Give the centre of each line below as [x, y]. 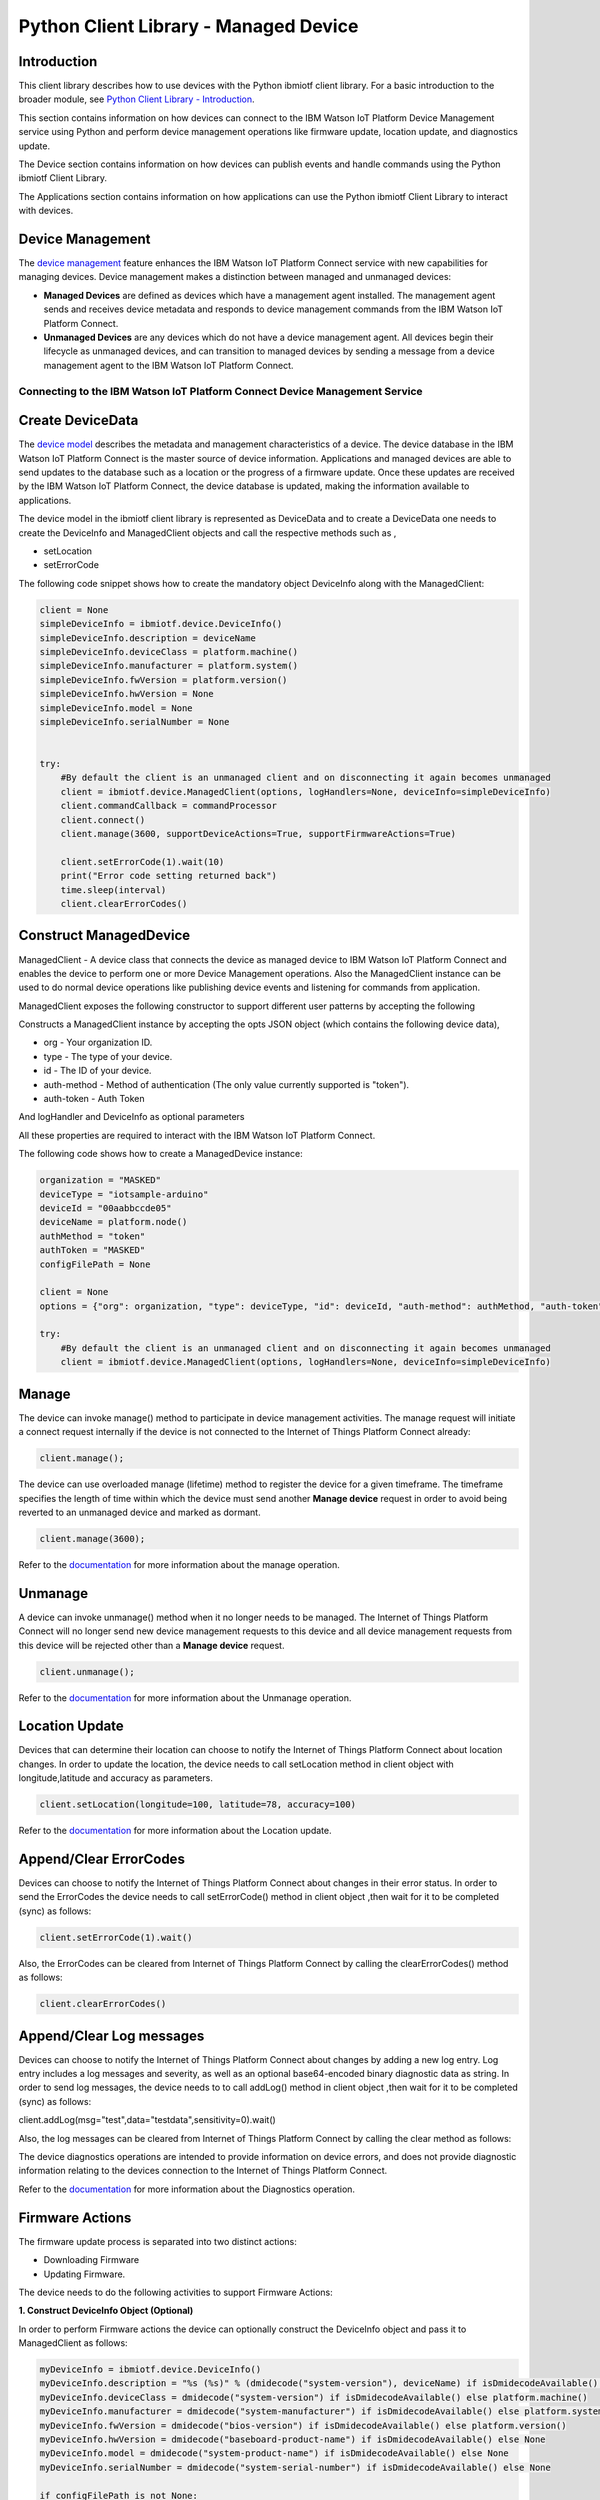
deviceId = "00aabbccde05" [105, 1208]
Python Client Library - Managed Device [188, 26]
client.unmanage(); [87, 1671]
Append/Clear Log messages [111, 2035]
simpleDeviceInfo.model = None [116, 708]
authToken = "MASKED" [92, 1250]
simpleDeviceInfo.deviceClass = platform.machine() [169, 651]
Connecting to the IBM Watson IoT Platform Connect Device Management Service [221, 391]
